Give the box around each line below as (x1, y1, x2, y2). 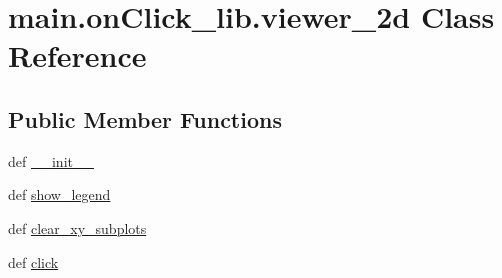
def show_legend (8, 184, 111, 205)
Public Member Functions (8, 103, 282, 134)
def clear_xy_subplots (8, 217, 147, 238)
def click (8, 251, 59, 272)
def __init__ (8, 150, 94, 171)
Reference (8, 35, 147, 76)
